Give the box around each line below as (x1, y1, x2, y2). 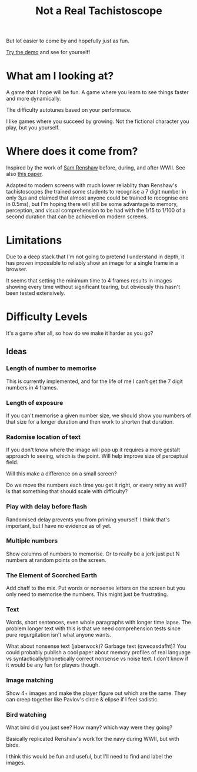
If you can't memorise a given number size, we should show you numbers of (6, 412, 192, 419)
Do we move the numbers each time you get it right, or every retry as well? (6, 481, 187, 489)
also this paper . (6, 171, 44, 178)
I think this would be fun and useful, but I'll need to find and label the (6, 753, 172, 760)
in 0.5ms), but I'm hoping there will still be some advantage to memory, (6, 201, 178, 208)
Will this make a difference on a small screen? (6, 470, 117, 477)
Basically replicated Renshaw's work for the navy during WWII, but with (6, 736, 179, 742)
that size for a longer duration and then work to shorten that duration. (6, 418, 174, 425)
